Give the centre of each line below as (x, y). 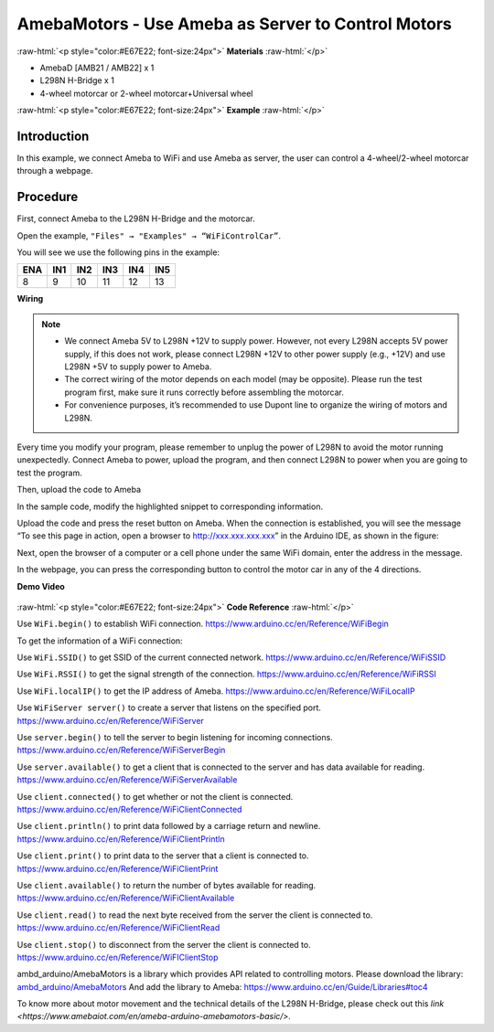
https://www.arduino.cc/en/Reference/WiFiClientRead (118, 928)
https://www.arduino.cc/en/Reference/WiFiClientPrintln (121, 839)
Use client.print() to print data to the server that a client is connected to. (163, 856)
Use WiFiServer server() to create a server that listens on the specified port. (169, 708)
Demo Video (41, 586)
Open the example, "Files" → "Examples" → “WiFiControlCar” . (149, 235)
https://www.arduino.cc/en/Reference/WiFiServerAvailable (127, 780)
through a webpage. (55, 171)
